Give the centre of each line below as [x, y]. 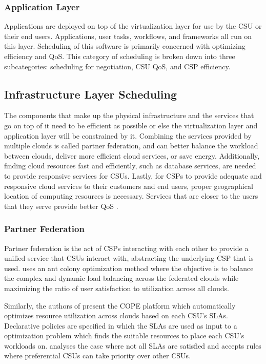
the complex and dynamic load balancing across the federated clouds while [121, 278]
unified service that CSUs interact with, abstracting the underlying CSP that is [129, 258]
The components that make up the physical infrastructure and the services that [129, 115]
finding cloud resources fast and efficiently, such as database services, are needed [130, 166]
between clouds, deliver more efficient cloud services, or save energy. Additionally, [132, 155]
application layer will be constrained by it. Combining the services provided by [128, 135]
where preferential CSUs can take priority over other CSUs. [98, 356]
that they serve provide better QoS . [61, 206]
